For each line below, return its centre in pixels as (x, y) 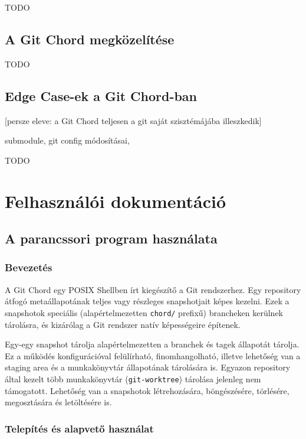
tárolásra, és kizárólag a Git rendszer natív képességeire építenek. (123, 324)
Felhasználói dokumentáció (116, 201)
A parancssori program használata (111, 238)
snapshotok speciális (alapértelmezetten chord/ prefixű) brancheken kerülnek (144, 312)
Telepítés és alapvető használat (79, 428)
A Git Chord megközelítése (90, 39)
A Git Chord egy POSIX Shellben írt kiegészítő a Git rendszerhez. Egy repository (153, 289)
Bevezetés (29, 267)
